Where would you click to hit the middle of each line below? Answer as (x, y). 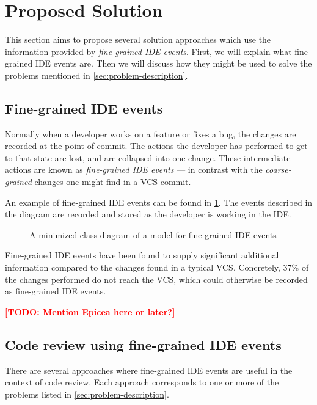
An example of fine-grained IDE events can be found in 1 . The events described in (159, 202)
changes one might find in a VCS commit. (113, 182)
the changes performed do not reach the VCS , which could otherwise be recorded (156, 279)
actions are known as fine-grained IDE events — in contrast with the (134, 170)
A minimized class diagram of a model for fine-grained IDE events (153, 234)
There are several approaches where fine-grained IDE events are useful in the (149, 370)
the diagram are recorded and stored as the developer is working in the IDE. (148, 214)
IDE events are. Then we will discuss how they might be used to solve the (173, 63)
